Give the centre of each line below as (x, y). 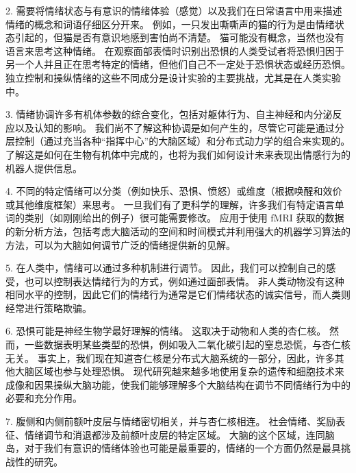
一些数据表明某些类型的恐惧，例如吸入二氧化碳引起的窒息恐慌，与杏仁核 (187, 344)
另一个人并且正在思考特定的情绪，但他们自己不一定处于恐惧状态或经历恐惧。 (178, 64)
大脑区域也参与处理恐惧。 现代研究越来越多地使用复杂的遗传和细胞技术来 (179, 371)
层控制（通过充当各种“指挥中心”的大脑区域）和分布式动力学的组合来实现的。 (178, 141)
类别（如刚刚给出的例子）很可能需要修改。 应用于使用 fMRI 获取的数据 (184, 218)
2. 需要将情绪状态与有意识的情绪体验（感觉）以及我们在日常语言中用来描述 (174, 10)
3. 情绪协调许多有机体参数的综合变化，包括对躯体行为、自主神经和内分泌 (169, 114)
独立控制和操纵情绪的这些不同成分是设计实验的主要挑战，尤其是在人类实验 (173, 77)
